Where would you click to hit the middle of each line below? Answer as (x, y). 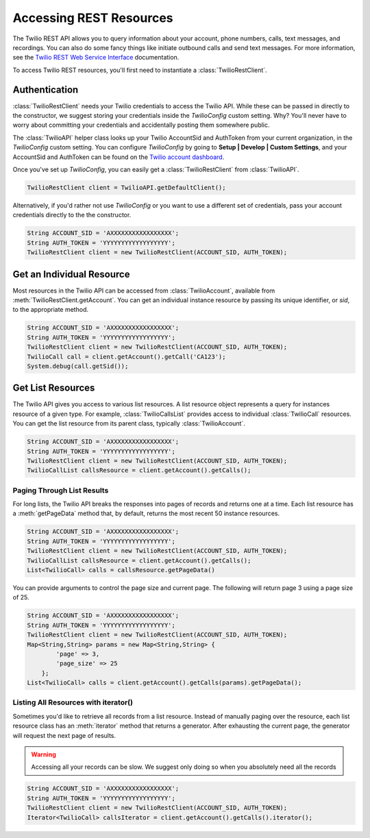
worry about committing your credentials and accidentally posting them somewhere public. (141, 125)
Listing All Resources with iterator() (73, 702)
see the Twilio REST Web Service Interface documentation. (96, 58)
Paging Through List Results (61, 490)
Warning (44, 754)
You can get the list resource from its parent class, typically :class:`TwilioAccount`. (129, 423)
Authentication (46, 89)
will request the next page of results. (64, 735)
